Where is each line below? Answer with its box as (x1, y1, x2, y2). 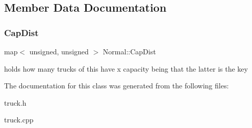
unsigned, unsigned (29, 46, 89, 56)
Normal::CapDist (103, 46, 156, 56)
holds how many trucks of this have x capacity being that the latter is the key (4, 63, 248, 74)
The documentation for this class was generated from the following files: (4, 80, 229, 91)
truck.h (4, 97, 27, 108)
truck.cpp (4, 114, 34, 125)
